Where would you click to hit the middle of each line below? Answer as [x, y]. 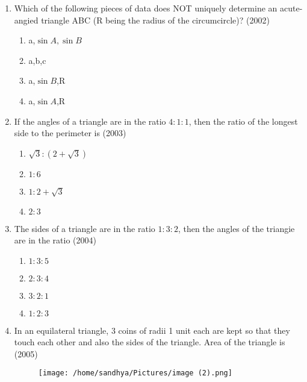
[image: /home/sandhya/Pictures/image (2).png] [135, 373]
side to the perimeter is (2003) [70, 133]
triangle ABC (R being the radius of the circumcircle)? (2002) [155, 20]
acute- [291, 8]
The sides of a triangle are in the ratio [85, 228]
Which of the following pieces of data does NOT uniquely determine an [146, 8]
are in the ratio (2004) [55, 240]
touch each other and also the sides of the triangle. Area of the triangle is [150, 342]
